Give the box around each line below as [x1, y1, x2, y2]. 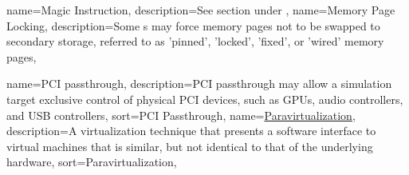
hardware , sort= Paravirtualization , [6, 153, 177, 170]
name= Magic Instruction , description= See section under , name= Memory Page [6, 2, 395, 18]
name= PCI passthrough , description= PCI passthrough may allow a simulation [6, 75, 392, 92]
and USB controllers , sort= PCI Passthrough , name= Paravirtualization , [6, 106, 356, 123]
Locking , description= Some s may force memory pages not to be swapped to [6, 17, 380, 34]
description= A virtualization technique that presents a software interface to [6, 122, 376, 139]
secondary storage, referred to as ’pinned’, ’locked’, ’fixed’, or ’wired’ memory [6, 33, 384, 50]
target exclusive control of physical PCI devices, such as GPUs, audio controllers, [6, 90, 403, 107]
